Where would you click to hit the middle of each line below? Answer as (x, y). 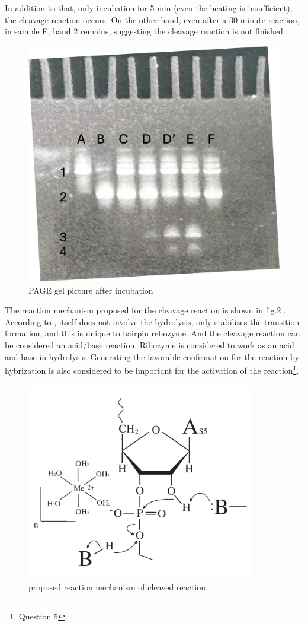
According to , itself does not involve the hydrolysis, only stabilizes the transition (152, 321)
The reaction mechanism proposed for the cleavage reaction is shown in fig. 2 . (145, 310)
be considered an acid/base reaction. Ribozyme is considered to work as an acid (150, 345)
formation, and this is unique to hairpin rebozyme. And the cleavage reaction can (153, 333)
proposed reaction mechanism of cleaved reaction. (118, 587)
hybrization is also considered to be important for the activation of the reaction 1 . (152, 369)
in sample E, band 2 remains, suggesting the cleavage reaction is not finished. (145, 31)
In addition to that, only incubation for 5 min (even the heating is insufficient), (149, 8)
